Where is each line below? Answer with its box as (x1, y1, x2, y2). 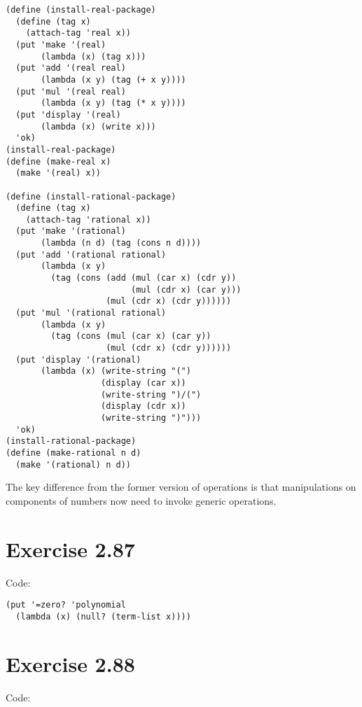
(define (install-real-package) (6, 5, 156, 15)
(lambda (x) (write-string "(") (41, 366, 191, 377)
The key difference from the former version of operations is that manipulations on (6, 479, 356, 494)
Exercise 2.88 (6, 649, 135, 678)
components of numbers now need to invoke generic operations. (6, 493, 277, 507)
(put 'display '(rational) (15, 354, 141, 365)
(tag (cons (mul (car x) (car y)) (50, 331, 211, 342)
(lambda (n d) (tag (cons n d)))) (41, 238, 202, 248)
